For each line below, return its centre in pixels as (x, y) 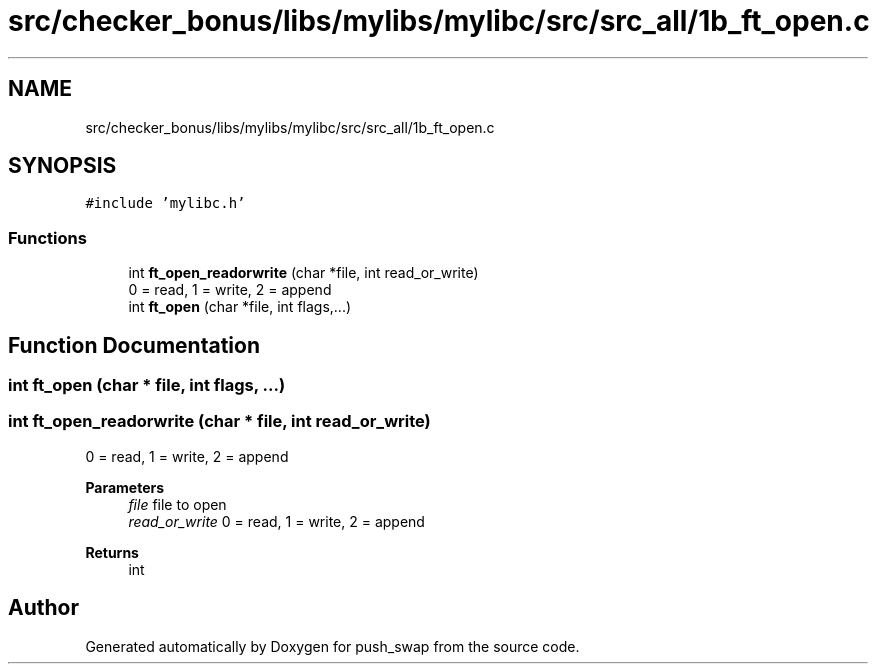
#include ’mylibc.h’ (165, 203)
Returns (112, 552)
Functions (47, 237)
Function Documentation (134, 345)
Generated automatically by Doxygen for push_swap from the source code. (332, 646)
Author (43, 608)
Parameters (125, 487)
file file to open (177, 504)
